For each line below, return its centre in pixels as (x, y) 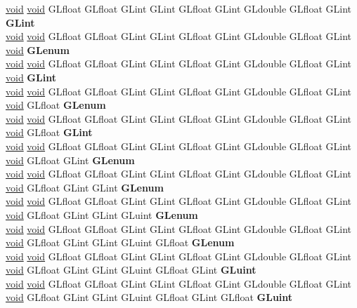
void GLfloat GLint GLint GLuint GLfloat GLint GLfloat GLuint (149, 297)
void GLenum (38, 49)
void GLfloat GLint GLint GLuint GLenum (102, 214)
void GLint (31, 77)
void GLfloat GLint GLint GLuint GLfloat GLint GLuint (131, 270)
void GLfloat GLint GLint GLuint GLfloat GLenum (120, 242)
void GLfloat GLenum (56, 105)
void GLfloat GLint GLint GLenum (85, 187)
